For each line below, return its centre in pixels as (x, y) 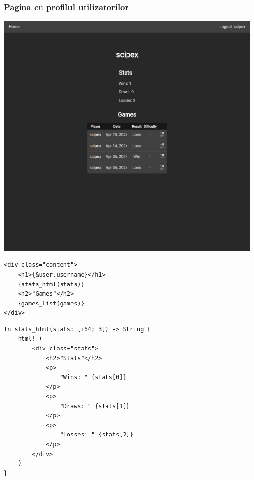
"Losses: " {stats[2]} (96, 435)
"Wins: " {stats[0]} (93, 377)
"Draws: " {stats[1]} (95, 406)
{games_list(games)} (51, 303)
